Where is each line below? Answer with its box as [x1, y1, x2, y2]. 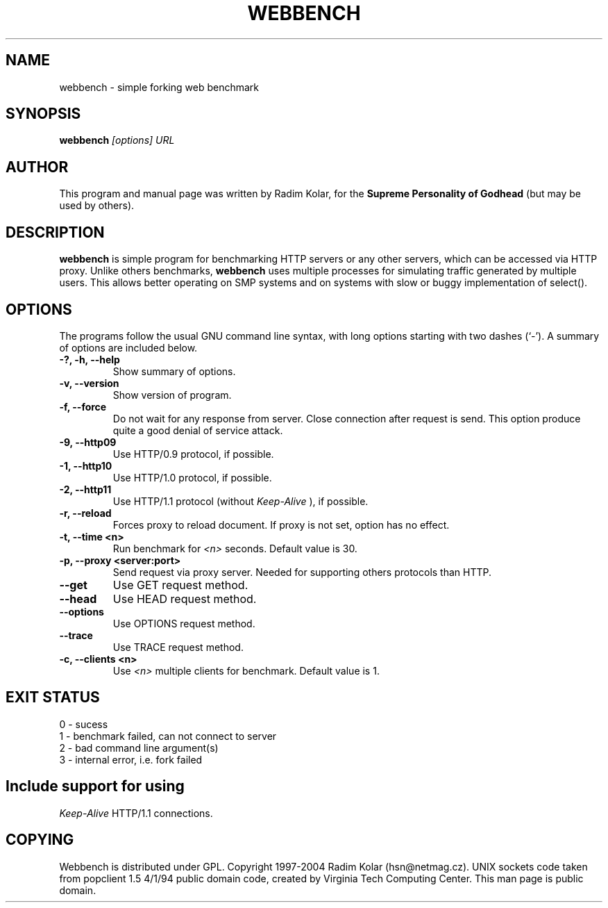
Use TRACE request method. [112, 641, 244, 653]
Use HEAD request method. [112, 591, 257, 606]
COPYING [6, 831, 74, 849]
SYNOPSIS [6, 105, 81, 123]
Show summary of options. [112, 365, 236, 377]
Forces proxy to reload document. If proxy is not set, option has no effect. [112, 518, 450, 531]
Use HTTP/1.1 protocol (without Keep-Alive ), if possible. [112, 495, 369, 507]
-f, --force [59, 400, 107, 413]
